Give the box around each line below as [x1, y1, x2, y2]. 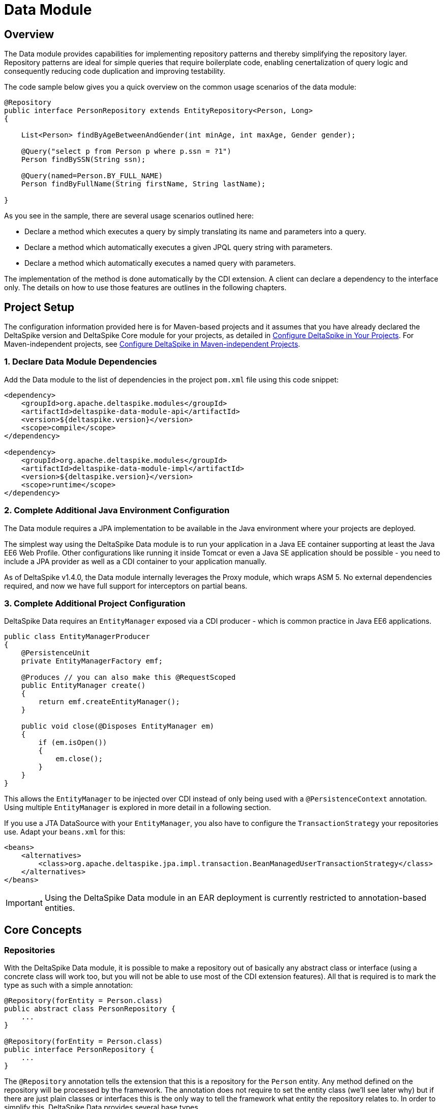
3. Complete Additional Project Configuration [4, 598, 186, 608]
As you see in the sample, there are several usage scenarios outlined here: [4, 211, 254, 220]
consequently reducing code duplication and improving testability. [4, 67, 225, 76]
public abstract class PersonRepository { [4, 1005, 176, 1013]
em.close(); [55, 755, 103, 763]
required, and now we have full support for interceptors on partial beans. [4, 581, 248, 590]
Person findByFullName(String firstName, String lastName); [21, 180, 266, 188]
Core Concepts [4, 923, 82, 936]
